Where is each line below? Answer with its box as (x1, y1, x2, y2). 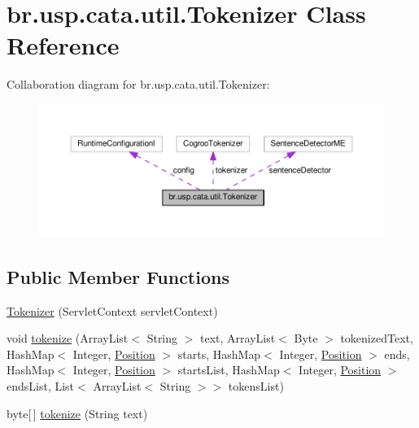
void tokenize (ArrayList (7, 330, 129, 347)
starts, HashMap (177, 345, 261, 362)
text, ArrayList (200, 330, 276, 347)
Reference (7, 28, 120, 62)
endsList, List (7, 378, 75, 395)
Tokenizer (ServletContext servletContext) (7, 302, 218, 319)
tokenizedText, (340, 330, 413, 347)
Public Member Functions (7, 264, 229, 289)
